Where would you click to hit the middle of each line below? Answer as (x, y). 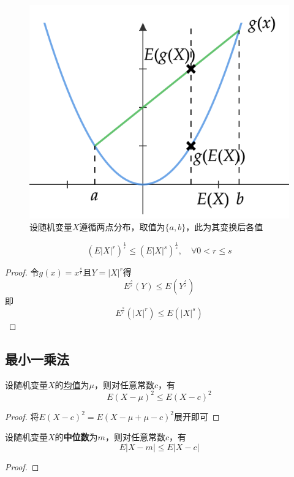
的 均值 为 (72, 384)
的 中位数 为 (76, 437)
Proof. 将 (22, 416)
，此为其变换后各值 (224, 227)
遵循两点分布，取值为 (122, 227)
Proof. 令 (22, 272)
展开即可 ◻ (197, 416)
